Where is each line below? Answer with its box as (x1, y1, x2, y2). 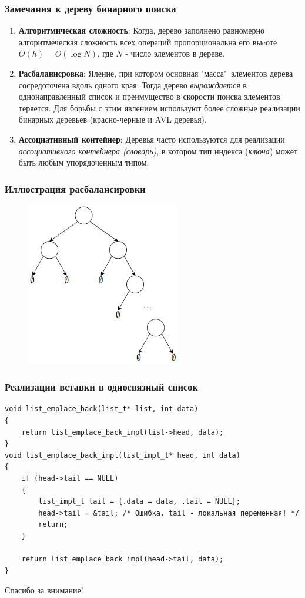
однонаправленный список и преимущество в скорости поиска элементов (18, 90, 280, 103)
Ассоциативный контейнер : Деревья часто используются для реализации (18, 133, 285, 145)
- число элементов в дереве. (125, 47, 225, 60)
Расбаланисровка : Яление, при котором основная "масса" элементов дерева (18, 67, 293, 79)
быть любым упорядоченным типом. (18, 156, 149, 169)
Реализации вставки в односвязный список (5, 379, 198, 394)
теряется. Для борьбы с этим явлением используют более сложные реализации (18, 101, 300, 114)
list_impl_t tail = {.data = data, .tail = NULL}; (38, 497, 240, 506)
